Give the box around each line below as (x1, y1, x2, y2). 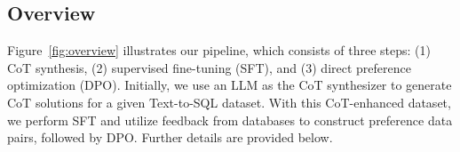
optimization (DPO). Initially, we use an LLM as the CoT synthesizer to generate (7, 76, 452, 94)
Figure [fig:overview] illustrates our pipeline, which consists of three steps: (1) (7, 41, 431, 60)
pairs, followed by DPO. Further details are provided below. (7, 128, 333, 147)
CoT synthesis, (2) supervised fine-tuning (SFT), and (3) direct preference (7, 58, 411, 76)
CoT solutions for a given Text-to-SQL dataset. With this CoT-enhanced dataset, (7, 92, 451, 111)
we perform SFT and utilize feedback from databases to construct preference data (7, 110, 453, 129)
